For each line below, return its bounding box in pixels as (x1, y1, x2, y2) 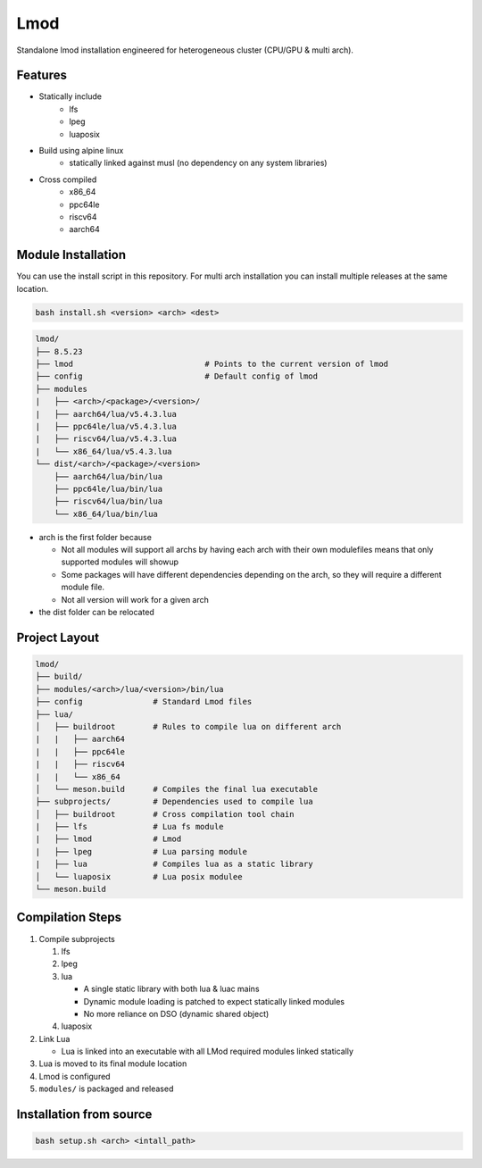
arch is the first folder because (38, 531, 152, 542)
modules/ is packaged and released (38, 1083, 174, 1094)
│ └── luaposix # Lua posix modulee (35, 872, 243, 881)
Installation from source (16, 1107, 153, 1122)
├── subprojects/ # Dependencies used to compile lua (35, 797, 313, 807)
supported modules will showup (61, 556, 179, 567)
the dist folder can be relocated (38, 607, 155, 618)
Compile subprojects (38, 933, 115, 944)
